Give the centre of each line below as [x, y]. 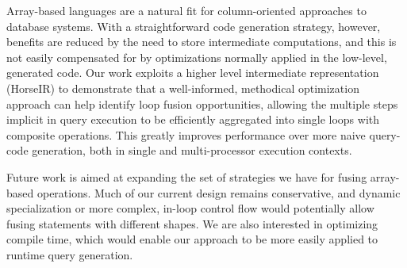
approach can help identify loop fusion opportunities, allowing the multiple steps [202, 103]
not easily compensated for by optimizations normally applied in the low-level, [197, 57]
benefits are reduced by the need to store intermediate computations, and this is [202, 42]
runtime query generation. [70, 254]
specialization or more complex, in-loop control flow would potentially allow [190, 208]
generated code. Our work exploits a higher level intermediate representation [193, 73]
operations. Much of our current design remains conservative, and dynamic [219, 192]
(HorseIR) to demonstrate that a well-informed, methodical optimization [183, 88]
